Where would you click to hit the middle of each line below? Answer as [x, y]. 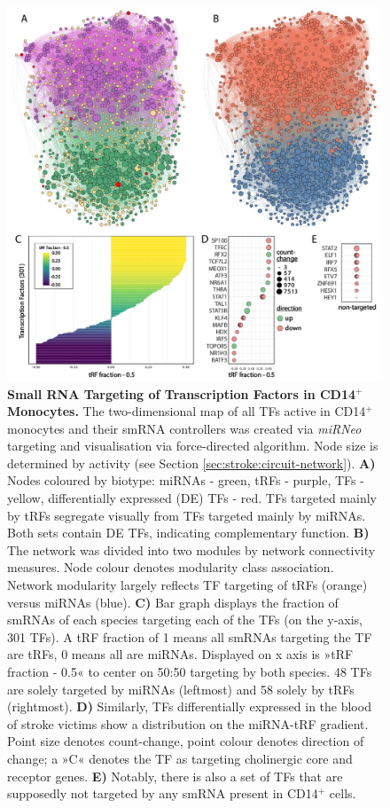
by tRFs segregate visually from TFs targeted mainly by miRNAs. [187, 515]
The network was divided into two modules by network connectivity [191, 549]
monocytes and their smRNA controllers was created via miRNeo [184, 428]
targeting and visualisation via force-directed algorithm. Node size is [193, 446]
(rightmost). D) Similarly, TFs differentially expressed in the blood [189, 706]
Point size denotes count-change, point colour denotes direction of [186, 741]
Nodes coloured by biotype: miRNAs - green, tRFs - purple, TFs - [186, 480]
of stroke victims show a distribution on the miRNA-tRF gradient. [188, 723]
